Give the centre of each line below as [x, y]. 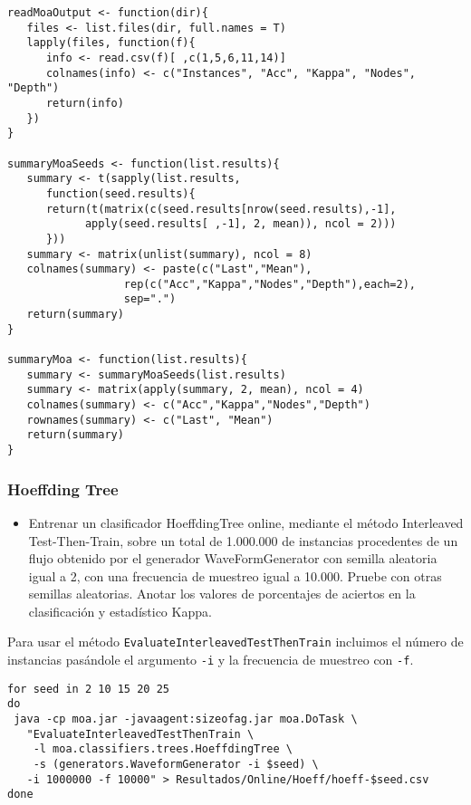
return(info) [85, 103]
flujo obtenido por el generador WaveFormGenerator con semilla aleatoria [233, 558]
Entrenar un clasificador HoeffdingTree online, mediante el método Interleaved [246, 522]
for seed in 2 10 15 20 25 [88, 689]
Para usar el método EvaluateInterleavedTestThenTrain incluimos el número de [235, 642]
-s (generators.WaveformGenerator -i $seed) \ [176, 765]
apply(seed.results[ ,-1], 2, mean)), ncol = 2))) [240, 224]
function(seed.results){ [120, 193]
